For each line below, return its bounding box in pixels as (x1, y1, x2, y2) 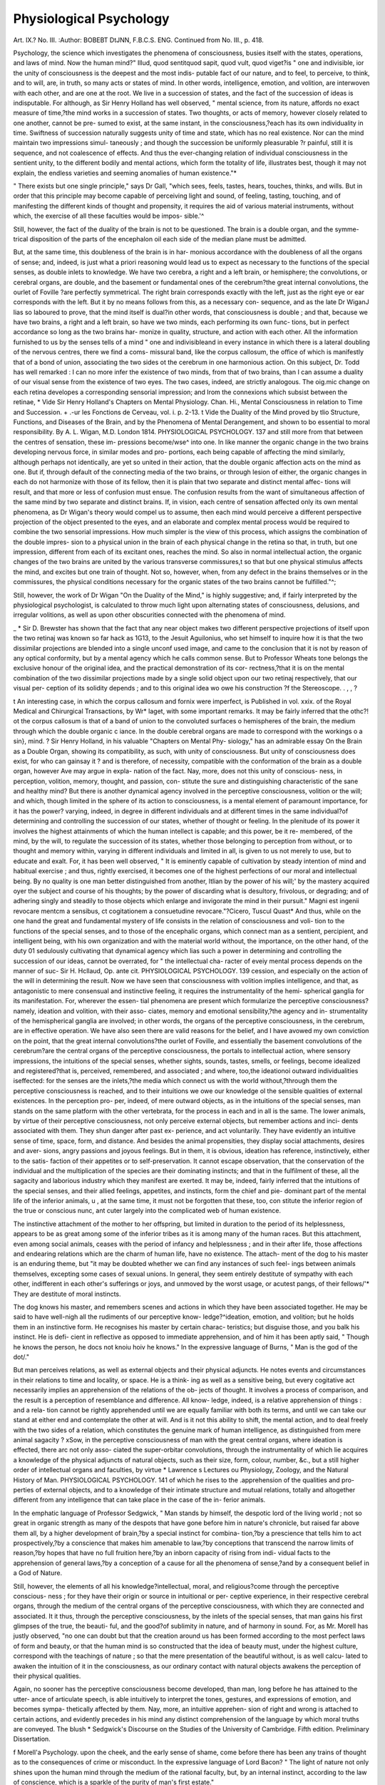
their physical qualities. (13, 1671, 81, 1681)
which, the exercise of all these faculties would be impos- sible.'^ (13, 211, 205, 221)
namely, (13, 1007, 37, 1015)
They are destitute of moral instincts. (13, 1289, 121, 1298)
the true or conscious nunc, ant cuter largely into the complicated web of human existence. (13, 1207, 282, 1215)
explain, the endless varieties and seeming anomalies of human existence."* (13, 169, 237, 177)
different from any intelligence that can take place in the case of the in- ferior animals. (13, 1496, 266, 1504)
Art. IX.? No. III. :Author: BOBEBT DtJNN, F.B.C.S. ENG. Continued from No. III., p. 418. (13, 36, 264, 44)
